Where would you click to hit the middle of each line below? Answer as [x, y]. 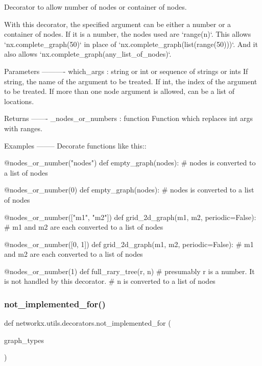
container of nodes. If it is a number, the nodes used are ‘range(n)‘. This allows [128, 34]
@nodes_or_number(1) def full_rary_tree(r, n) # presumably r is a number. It [129, 271]
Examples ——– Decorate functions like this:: [75, 145]
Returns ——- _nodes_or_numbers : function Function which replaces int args [129, 118]
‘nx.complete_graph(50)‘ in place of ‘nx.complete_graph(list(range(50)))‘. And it [131, 44]
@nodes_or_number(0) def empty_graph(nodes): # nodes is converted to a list [129, 190]
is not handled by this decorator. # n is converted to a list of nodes [110, 281]
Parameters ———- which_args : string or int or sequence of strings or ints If [126, 71]
